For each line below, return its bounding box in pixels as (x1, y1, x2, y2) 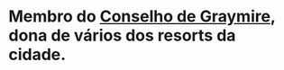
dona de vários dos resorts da (8, 25, 236, 46)
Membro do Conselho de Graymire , (8, 6, 276, 27)
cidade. (8, 45, 67, 65)
